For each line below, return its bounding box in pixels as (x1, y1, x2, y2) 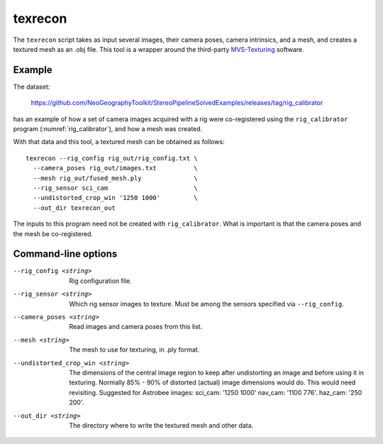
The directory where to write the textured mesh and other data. (69, 421, 254, 429)
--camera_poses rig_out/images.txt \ (33, 164, 198, 172)
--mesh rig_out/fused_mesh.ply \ (33, 174, 198, 182)
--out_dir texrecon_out (33, 204, 116, 212)
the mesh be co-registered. (13, 229, 94, 238)
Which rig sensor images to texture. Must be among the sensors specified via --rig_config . (69, 299, 344, 308)
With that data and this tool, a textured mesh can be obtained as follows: (13, 138, 225, 146)
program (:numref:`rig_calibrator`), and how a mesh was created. (13, 125, 203, 133)
